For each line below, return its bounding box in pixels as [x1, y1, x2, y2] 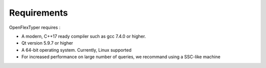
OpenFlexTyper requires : [9, 24, 61, 30]
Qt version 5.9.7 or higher [21, 40, 73, 46]
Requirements [9, 7, 68, 18]
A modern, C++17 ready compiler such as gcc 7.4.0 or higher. [21, 33, 146, 39]
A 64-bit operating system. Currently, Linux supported [21, 47, 132, 53]
